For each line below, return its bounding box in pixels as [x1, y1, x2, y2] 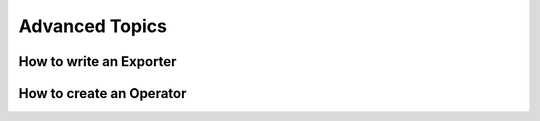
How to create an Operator [18, 85, 187, 102]
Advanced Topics [18, 15, 167, 37]
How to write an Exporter [18, 53, 177, 70]
